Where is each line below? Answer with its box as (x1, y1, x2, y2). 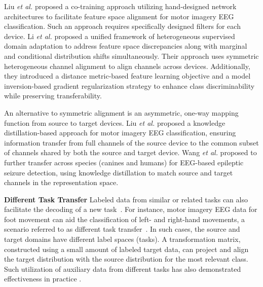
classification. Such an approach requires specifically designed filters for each (4, 21, 241, 31)
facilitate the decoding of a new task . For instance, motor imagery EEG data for (4, 204, 257, 214)
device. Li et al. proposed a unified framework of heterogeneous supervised (4, 30, 235, 41)
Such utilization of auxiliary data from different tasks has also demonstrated (4, 263, 241, 274)
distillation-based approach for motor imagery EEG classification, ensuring (4, 127, 236, 138)
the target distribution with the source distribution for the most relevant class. (4, 254, 248, 264)
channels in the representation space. (4, 177, 119, 188)
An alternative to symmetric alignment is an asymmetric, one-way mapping (4, 107, 239, 118)
